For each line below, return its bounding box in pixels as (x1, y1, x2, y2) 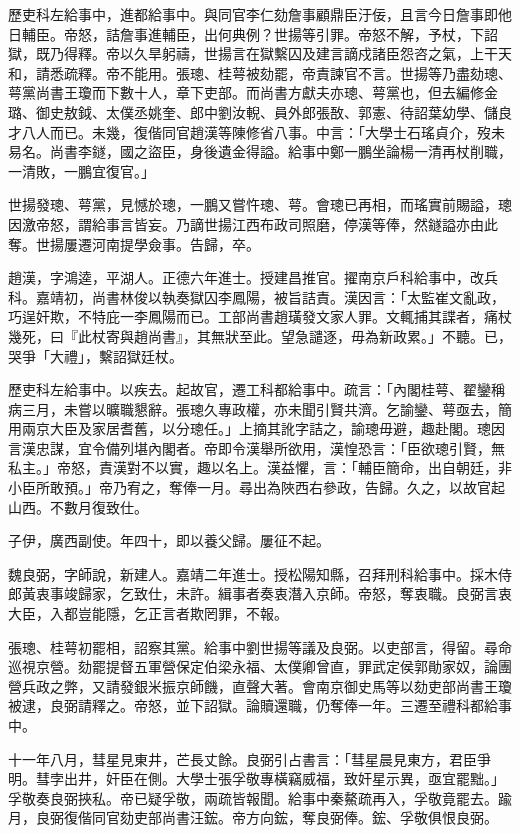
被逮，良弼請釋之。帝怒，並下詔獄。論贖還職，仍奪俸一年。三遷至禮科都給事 (8, 695, 512, 716)
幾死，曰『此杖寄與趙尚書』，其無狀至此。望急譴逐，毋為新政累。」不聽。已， (8, 325, 512, 346)
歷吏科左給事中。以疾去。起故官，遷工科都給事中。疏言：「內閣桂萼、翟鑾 (8, 379, 491, 400)
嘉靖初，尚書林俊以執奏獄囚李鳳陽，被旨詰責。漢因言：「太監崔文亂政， (35, 286, 505, 307)
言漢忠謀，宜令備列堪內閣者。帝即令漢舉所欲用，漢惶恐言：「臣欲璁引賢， (8, 437, 491, 458)
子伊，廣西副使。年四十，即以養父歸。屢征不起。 (8, 530, 330, 551)
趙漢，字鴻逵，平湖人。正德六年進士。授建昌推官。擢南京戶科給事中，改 (8, 267, 484, 288)
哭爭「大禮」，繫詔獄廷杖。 (8, 345, 183, 366)
